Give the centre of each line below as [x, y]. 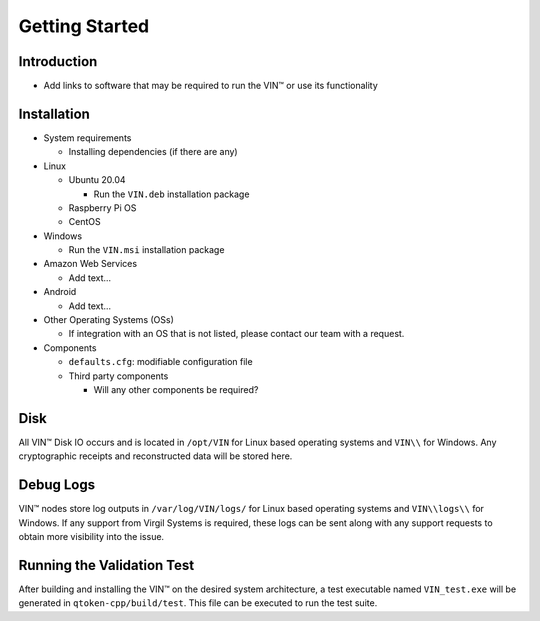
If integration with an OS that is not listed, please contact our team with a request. [236, 334]
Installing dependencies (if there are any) [153, 152]
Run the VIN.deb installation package [171, 194]
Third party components [118, 376]
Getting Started [84, 26]
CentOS [84, 222]
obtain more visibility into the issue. [91, 536]
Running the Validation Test [106, 565]
